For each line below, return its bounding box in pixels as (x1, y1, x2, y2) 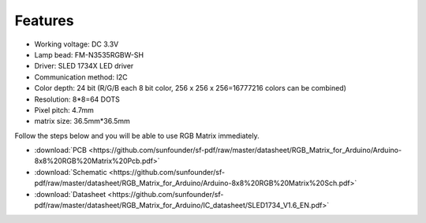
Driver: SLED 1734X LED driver (34, 61, 134, 71)
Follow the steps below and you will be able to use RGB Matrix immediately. (14, 131, 260, 140)
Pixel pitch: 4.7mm (34, 105, 94, 114)
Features (14, 12, 74, 29)
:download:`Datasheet (34, 189, 106, 199)
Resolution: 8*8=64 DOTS (34, 95, 120, 104)
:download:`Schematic (34, 167, 107, 177)
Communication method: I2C (34, 72, 128, 82)
